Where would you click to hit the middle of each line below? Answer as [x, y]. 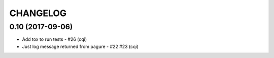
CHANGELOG [38, 13]
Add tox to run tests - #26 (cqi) [55, 39]
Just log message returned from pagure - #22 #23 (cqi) [80, 46]
